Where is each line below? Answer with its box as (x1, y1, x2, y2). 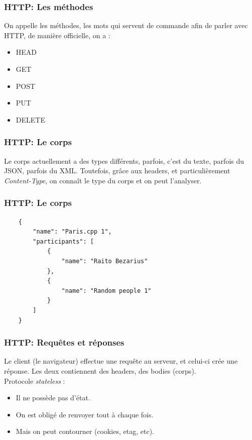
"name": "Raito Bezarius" (61, 257, 148, 265)
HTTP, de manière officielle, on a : (4, 30, 110, 40)
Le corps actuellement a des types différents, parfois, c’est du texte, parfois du (4, 155, 244, 166)
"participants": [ (33, 238, 94, 245)
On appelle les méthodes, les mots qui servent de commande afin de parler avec (4, 20, 248, 31)
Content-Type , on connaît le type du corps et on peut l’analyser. (4, 175, 202, 185)
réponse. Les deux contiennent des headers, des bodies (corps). (4, 365, 196, 376)
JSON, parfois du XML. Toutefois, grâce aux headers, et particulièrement (4, 165, 230, 176)
